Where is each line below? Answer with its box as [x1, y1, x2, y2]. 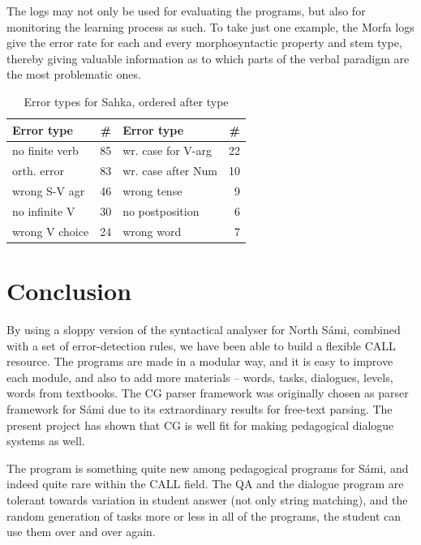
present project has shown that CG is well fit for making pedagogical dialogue [6, 416, 394, 433]
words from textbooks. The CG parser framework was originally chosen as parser [6, 384, 409, 401]
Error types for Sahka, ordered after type [24, 92, 229, 109]
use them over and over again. [6, 523, 156, 540]
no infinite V [12, 202, 75, 219]
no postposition [122, 202, 200, 219]
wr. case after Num [122, 162, 217, 179]
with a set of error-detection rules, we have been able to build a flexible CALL [6, 337, 396, 354]
